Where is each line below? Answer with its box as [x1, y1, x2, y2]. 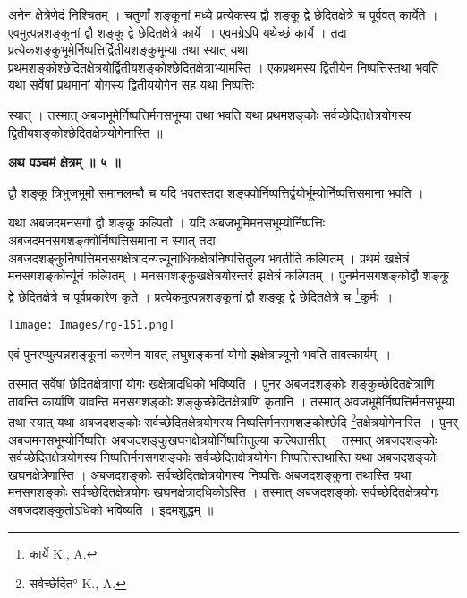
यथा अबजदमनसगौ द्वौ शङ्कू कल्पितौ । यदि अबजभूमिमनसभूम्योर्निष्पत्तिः [8, 213, 325, 232]
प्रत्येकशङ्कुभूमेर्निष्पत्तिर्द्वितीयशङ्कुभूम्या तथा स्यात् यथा [8, 40, 249, 59]
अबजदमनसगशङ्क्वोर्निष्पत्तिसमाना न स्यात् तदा [8, 230, 216, 249]
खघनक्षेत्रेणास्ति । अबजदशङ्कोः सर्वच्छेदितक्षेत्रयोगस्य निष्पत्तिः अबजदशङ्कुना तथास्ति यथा [8, 465, 412, 483]
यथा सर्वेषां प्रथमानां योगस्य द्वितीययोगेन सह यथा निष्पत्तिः [8, 75, 255, 94]
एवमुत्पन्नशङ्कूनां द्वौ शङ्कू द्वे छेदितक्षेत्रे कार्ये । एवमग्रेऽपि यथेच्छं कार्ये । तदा [8, 22, 347, 41]
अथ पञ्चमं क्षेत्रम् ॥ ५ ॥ [8, 153, 121, 172]
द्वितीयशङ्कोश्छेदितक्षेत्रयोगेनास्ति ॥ [8, 123, 163, 141]
